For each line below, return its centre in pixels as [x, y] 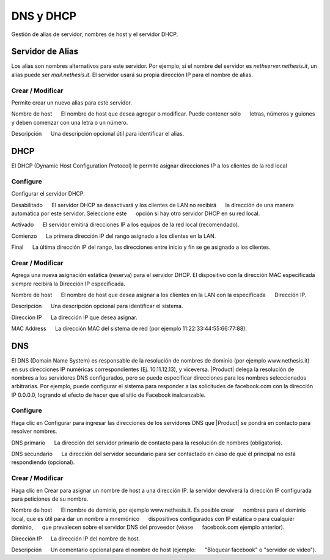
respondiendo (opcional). [43, 462]
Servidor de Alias [45, 52]
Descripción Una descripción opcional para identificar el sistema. [97, 306]
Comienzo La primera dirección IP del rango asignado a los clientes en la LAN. [114, 236]
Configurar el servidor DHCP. [48, 194]
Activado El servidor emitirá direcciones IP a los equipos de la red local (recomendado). [125, 225]
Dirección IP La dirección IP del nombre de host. [76, 539]
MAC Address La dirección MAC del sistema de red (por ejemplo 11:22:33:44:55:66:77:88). [129, 329]
